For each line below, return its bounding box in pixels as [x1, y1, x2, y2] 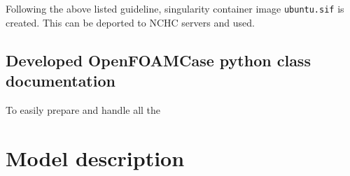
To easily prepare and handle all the [6, 102, 161, 117]
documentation [6, 70, 115, 91]
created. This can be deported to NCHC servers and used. [6, 15, 255, 29]
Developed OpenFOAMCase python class [6, 49, 311, 71]
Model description [6, 143, 185, 172]
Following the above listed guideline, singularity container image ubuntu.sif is [6, 1, 344, 15]
